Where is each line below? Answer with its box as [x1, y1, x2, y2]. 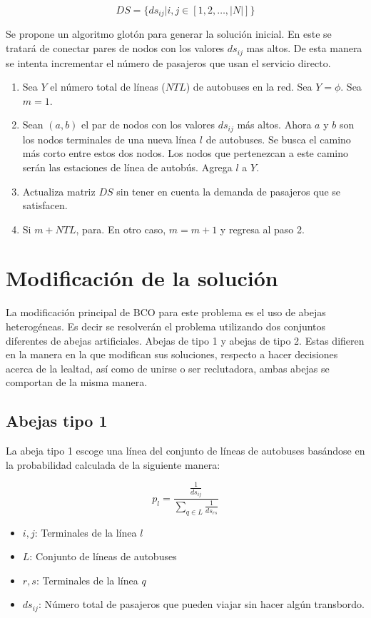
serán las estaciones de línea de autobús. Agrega [22, 159, 233, 174]
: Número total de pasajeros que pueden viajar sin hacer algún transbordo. [38, 597, 365, 612]
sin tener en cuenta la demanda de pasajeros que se [116, 183, 341, 198]
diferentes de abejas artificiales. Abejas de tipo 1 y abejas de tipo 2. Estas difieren [6, 333, 365, 348]
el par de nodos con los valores [81, 117, 215, 132]
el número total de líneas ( [50, 79, 166, 94]
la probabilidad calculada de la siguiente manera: [6, 457, 220, 472]
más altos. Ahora [237, 117, 312, 132]
